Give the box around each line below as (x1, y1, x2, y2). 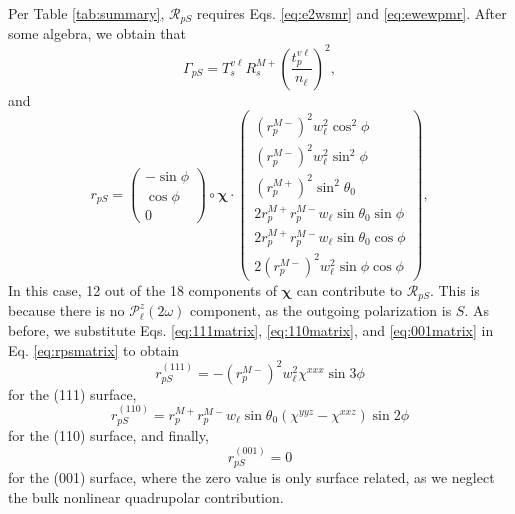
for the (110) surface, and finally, (8, 425, 209, 446)
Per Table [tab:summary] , (8, 3, 165, 23)
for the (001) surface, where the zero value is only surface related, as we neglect (8, 467, 495, 488)
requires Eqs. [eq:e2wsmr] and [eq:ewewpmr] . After (196, 3, 507, 23)
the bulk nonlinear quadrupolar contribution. (8, 486, 284, 507)
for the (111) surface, (8, 383, 137, 404)
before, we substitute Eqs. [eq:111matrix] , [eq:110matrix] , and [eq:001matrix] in (8, 319, 494, 340)
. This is (429, 279, 480, 300)
